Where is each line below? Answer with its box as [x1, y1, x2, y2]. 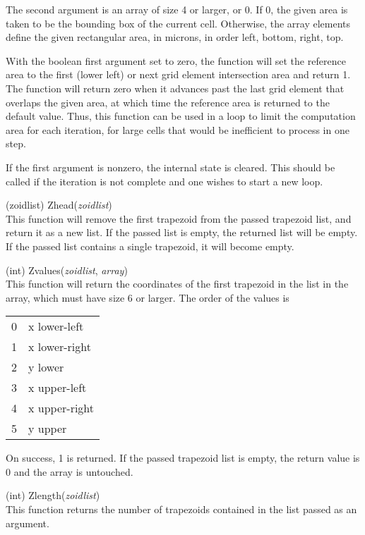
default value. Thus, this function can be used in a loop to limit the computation [6, 109, 356, 123]
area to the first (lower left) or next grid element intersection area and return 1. [6, 67, 351, 82]
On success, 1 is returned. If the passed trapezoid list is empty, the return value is [6, 450, 360, 465]
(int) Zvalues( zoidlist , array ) [6, 262, 128, 277]
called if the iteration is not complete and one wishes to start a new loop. [6, 173, 323, 188]
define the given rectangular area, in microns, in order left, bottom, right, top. [6, 30, 344, 44]
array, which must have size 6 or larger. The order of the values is [6, 290, 289, 305]
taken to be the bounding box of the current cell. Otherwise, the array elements [6, 16, 351, 30]
